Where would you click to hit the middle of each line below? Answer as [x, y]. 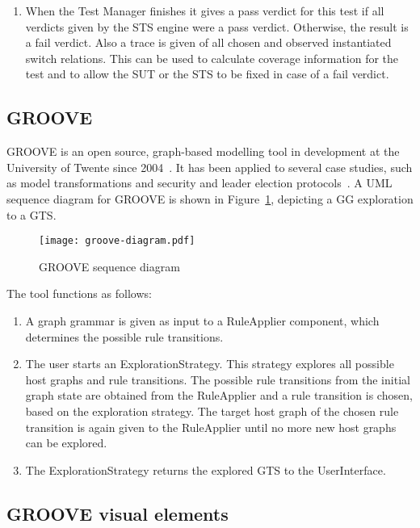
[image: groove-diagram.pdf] [117, 241]
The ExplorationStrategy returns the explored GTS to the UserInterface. [206, 469]
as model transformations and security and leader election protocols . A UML [199, 183]
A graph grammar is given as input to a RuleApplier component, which [202, 320]
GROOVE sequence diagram [109, 266]
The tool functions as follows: [79, 293]
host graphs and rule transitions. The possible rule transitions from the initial [218, 379]
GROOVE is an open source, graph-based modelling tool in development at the [203, 151]
